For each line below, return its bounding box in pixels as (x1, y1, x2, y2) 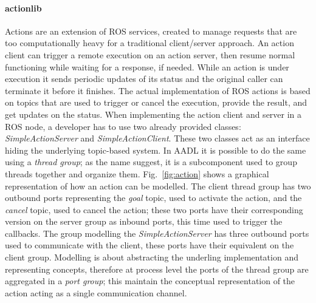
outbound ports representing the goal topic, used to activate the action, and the (5, 191, 302, 204)
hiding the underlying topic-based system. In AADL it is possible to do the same (5, 143, 306, 156)
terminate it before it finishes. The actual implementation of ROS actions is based (5, 84, 311, 97)
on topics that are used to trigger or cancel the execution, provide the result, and (5, 96, 307, 109)
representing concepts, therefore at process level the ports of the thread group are (5, 262, 309, 275)
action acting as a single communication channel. (5, 286, 187, 299)
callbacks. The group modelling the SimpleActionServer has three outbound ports (5, 226, 309, 239)
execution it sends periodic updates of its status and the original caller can (5, 72, 283, 85)
